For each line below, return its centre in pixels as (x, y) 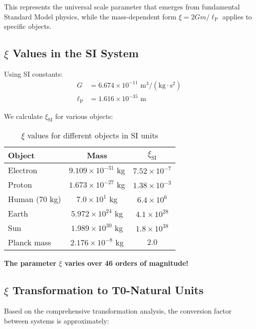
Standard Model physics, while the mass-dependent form (90, 16)
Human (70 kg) (35, 199)
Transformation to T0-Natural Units (108, 290)
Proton (20, 185)
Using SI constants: (34, 73)
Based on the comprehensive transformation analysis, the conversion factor (118, 311)
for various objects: (84, 116)
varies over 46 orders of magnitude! (127, 263)
